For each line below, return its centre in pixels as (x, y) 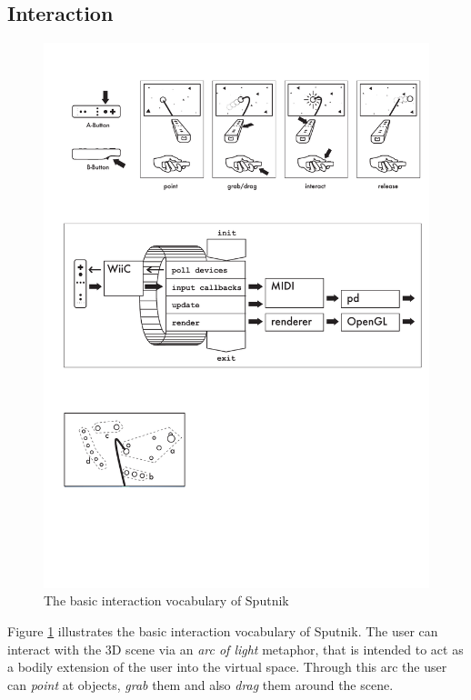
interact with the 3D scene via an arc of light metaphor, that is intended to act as (235, 649)
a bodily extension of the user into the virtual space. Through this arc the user (227, 667)
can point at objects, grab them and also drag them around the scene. (200, 684)
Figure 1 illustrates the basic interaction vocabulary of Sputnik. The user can (223, 631)
